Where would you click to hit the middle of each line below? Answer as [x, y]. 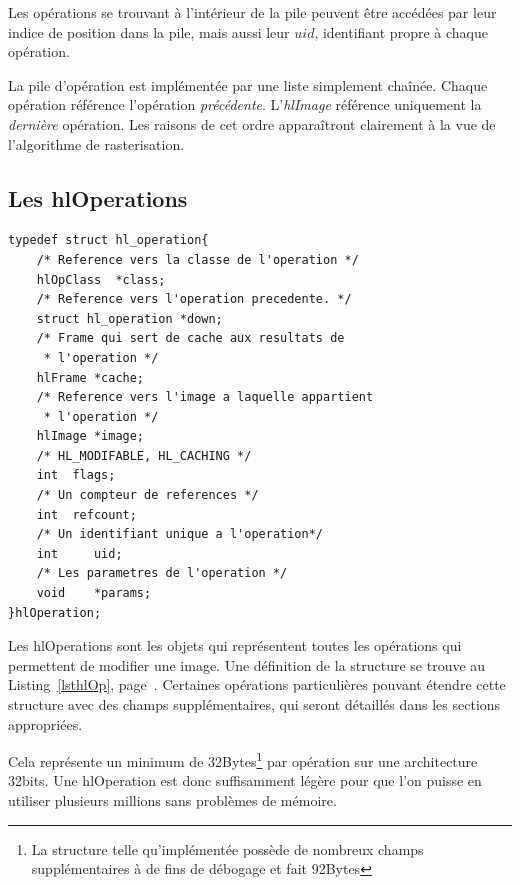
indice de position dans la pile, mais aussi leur [149, 31]
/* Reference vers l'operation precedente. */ [194, 299]
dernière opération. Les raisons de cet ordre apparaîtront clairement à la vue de [252, 123]
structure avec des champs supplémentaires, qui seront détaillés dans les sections [254, 704]
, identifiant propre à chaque [401, 31]
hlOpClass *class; [101, 279]
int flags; [76, 475]
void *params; [94, 593]
